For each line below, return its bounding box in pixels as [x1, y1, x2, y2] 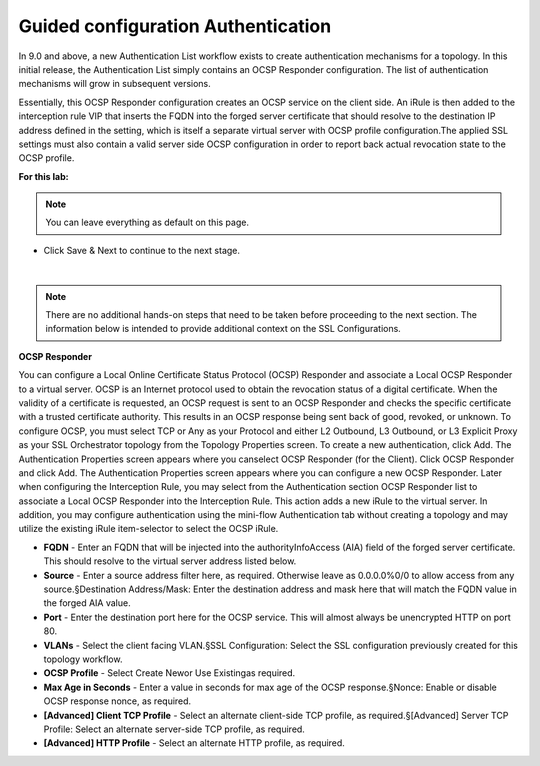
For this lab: [18, 170, 69, 182]
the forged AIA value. [43, 597, 131, 609]
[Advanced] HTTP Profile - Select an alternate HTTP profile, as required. [43, 737, 345, 749]
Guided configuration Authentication [18, 15, 332, 37]
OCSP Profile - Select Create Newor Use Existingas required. [43, 667, 296, 679]
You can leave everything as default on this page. [45, 216, 250, 229]
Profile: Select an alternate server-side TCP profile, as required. [43, 723, 305, 735]
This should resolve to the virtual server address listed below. [43, 555, 297, 567]
